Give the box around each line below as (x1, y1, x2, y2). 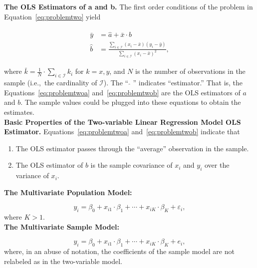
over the (204, 160, 230, 170)
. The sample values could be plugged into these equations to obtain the (20, 97, 241, 107)
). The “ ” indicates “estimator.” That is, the (103, 77, 243, 88)
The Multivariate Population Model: (4, 187, 132, 197)
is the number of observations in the (135, 66, 246, 76)
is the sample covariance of (90, 160, 173, 170)
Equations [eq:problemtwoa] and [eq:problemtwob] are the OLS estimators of (4, 87, 241, 97)
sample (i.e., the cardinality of (4, 77, 97, 88)
